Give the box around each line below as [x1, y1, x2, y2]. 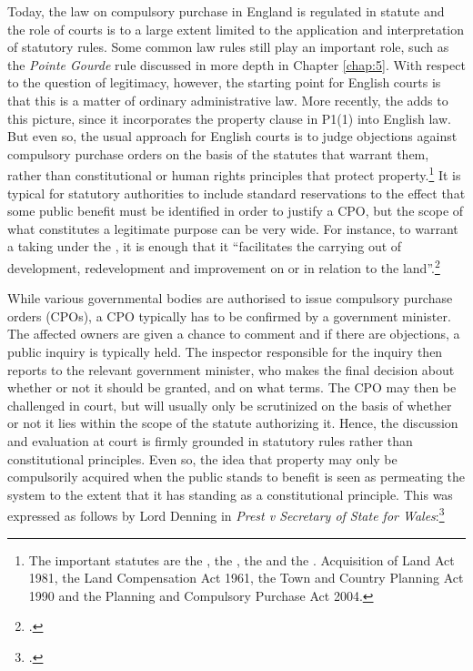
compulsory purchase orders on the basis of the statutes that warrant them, [7, 144, 429, 163]
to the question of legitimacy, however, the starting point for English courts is [7, 73, 441, 92]
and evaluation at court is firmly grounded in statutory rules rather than [7, 431, 413, 450]
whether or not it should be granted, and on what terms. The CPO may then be [7, 378, 457, 397]
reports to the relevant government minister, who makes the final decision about [7, 360, 455, 379]
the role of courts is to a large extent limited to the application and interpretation [7, 19, 465, 38]
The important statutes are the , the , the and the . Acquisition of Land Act [28, 550, 455, 569]
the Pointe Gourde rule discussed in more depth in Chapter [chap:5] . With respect [7, 55, 466, 74]
